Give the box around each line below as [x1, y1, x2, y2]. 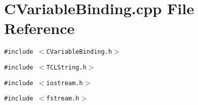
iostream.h [46, 79, 83, 87]
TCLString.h [46, 63, 87, 71]
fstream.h [46, 95, 79, 102]
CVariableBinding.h [46, 48, 112, 56]
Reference [4, 18, 75, 39]
